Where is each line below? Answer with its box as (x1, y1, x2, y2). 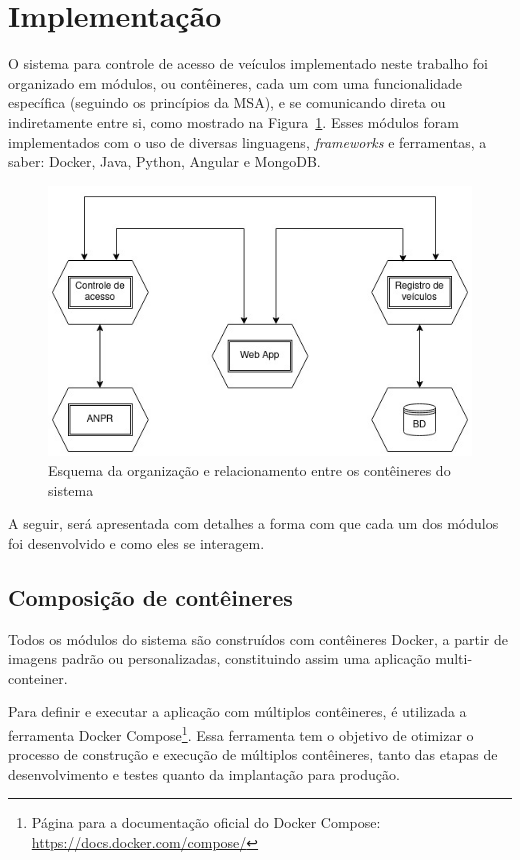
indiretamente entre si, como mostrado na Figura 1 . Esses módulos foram (8, 111, 459, 132)
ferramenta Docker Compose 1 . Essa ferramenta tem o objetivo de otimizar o (8, 721, 474, 745)
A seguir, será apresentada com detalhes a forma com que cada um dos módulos (8, 513, 499, 534)
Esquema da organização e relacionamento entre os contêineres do (48, 459, 451, 480)
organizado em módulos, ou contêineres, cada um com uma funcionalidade (8, 72, 463, 93)
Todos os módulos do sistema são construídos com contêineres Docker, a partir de (8, 628, 508, 649)
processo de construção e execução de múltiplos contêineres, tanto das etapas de (8, 744, 498, 765)
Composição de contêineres (8, 581, 293, 612)
